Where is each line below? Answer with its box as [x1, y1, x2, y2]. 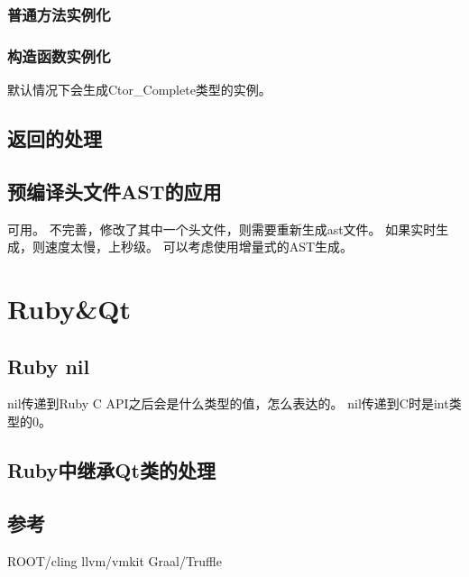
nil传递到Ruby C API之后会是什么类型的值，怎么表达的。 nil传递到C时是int [7, 394, 449, 413]
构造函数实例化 [7, 44, 111, 67]
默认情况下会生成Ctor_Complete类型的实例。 [7, 80, 271, 99]
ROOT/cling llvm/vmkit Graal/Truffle [7, 551, 222, 570]
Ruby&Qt [7, 290, 131, 327]
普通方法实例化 [7, 3, 111, 25]
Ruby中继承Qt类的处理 [7, 455, 216, 483]
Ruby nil [7, 352, 90, 380]
